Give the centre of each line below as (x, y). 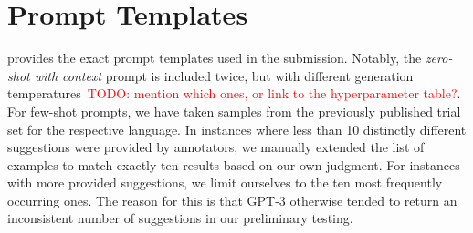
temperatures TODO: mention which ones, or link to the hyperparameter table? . (234, 93)
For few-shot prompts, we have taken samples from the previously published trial (234, 111)
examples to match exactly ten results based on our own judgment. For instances (234, 164)
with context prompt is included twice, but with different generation (224, 75)
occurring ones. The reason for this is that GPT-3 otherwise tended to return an (232, 200)
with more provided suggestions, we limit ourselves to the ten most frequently (225, 182)
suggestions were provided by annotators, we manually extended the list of (216, 147)
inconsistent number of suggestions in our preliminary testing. (180, 218)
